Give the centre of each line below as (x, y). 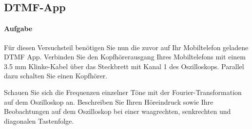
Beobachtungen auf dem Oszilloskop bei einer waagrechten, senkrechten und (117, 111)
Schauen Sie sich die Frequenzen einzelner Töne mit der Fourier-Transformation (123, 92)
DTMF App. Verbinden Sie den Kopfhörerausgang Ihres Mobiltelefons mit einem (125, 57)
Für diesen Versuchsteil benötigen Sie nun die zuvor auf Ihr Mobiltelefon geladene (126, 47)
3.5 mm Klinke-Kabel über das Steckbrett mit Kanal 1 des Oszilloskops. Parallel (124, 66)
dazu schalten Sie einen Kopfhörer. (56, 76)
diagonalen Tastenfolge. (39, 120)
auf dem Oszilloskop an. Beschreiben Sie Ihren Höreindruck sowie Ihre (109, 101)
